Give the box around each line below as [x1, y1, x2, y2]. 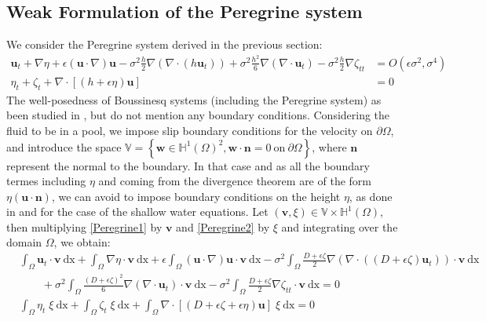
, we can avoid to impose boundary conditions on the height [51, 188, 341, 204]
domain [6, 234, 42, 250]
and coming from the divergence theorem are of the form [98, 173, 371, 189]
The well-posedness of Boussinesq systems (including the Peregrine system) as [6, 91, 382, 108]
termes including [6, 173, 86, 189]
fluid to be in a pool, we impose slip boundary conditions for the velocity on [6, 122, 373, 138]
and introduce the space [6, 138, 122, 155]
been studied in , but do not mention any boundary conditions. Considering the [6, 107, 390, 123]
